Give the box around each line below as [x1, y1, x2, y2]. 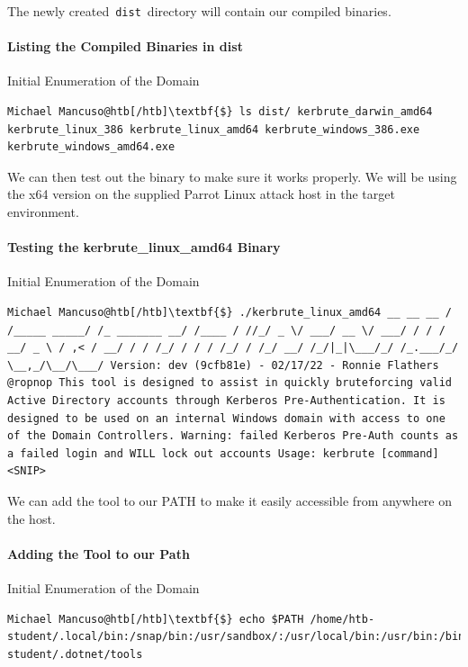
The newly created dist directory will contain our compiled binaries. [7, 2, 391, 20]
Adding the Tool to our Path [7, 544, 190, 563]
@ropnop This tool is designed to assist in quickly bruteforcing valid [7, 376, 452, 390]
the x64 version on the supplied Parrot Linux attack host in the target [7, 185, 395, 203]
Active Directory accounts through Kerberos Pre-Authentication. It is [7, 393, 445, 407]
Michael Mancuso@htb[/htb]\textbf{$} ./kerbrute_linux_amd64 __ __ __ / [7, 306, 452, 319]
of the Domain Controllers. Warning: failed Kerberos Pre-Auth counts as [7, 429, 459, 443]
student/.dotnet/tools [7, 647, 143, 661]
